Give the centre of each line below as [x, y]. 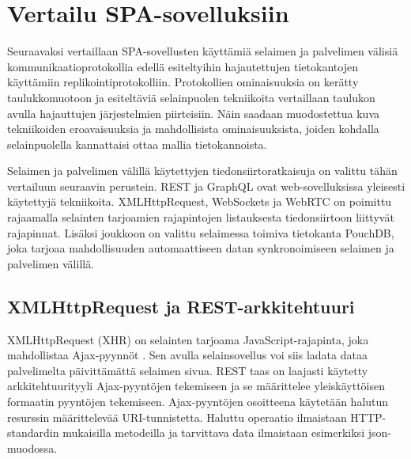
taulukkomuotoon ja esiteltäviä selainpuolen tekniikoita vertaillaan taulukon [191, 97]
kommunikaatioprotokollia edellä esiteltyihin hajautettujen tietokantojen [183, 66]
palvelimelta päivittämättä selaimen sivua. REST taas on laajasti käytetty [188, 370]
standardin [33, 432]
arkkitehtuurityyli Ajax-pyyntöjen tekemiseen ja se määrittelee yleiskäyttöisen [196, 386]
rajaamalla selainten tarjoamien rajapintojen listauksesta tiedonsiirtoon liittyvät [201, 217]
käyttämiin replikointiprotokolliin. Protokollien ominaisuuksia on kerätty [183, 82]
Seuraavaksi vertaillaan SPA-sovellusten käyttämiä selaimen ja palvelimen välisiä [203, 51]
